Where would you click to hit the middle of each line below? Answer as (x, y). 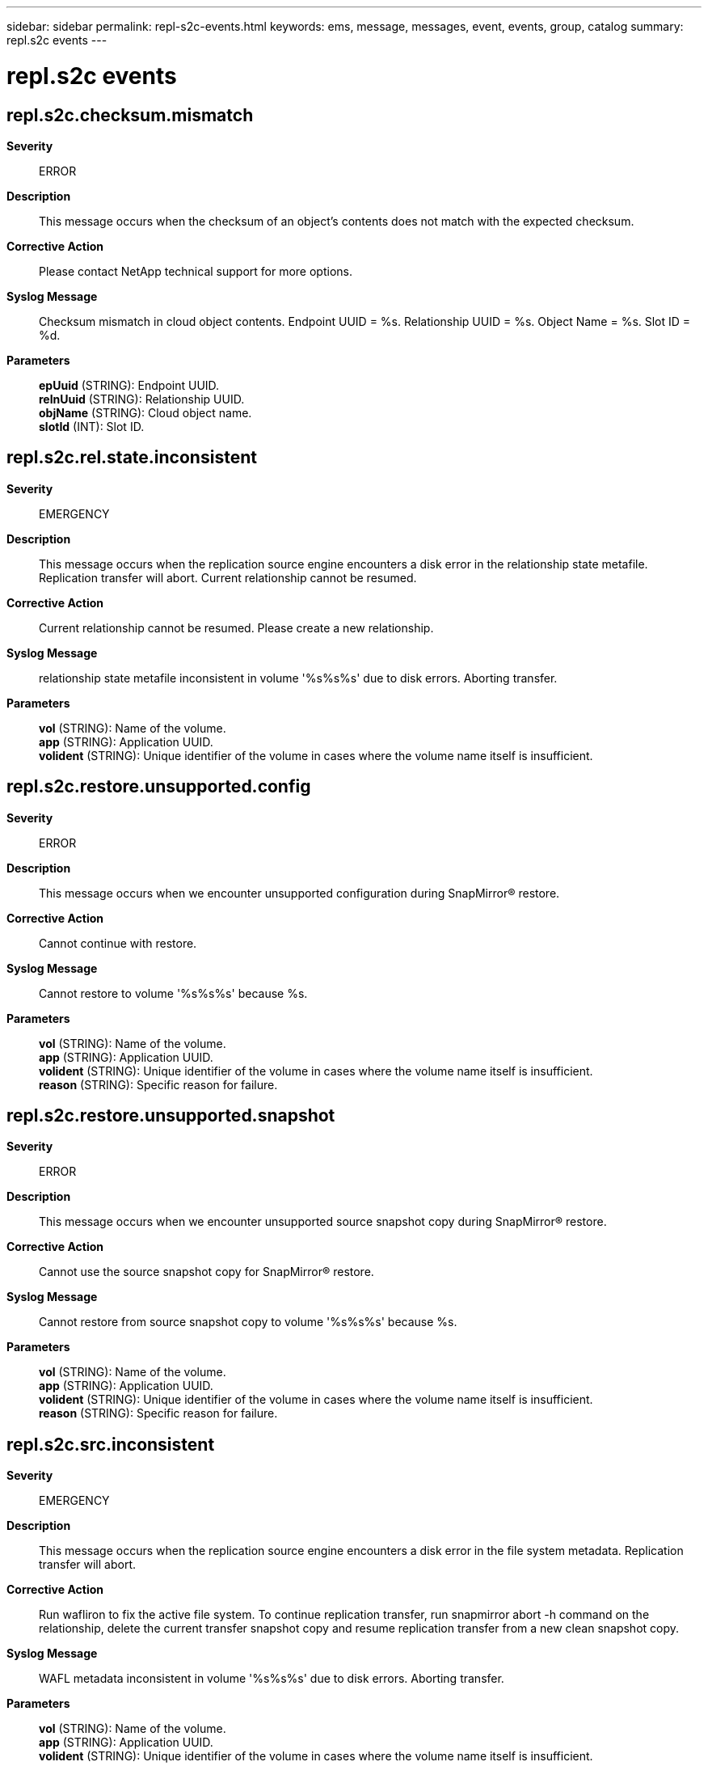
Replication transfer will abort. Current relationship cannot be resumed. (228, 577)
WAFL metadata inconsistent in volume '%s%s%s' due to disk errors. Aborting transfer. (272, 1679)
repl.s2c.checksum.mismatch (130, 115)
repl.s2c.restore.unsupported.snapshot (171, 1116)
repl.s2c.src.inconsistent (111, 1444)
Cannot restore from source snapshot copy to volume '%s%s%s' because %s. (248, 1322)
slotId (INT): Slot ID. (92, 426)
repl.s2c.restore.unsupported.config (159, 787)
